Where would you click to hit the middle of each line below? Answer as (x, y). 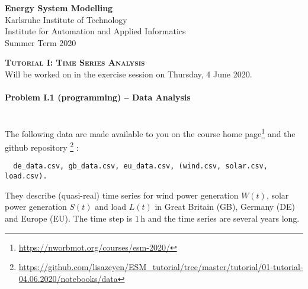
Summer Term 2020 (41, 42)
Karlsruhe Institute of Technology (66, 19)
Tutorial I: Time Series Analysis (75, 62)
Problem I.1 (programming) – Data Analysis (98, 97)
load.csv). (26, 176)
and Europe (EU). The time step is (69, 218)
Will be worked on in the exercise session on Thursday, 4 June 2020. (129, 74)
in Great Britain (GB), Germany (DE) (225, 207)
